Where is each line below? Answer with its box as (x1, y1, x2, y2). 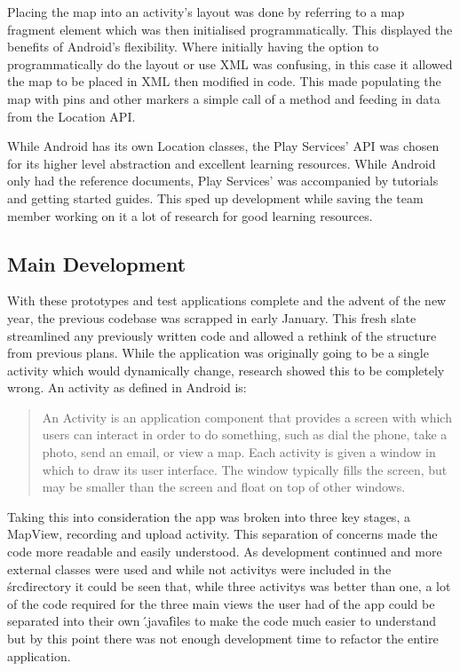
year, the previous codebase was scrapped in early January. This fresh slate (7, 308, 416, 327)
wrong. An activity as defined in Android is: (7, 378, 247, 397)
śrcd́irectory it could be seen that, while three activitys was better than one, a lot (7, 577, 451, 596)
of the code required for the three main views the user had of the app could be (7, 594, 435, 612)
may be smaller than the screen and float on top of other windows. (42, 478, 406, 496)
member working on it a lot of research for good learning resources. (7, 206, 373, 225)
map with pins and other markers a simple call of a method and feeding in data (7, 89, 440, 107)
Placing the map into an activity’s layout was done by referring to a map (7, 3, 405, 20)
